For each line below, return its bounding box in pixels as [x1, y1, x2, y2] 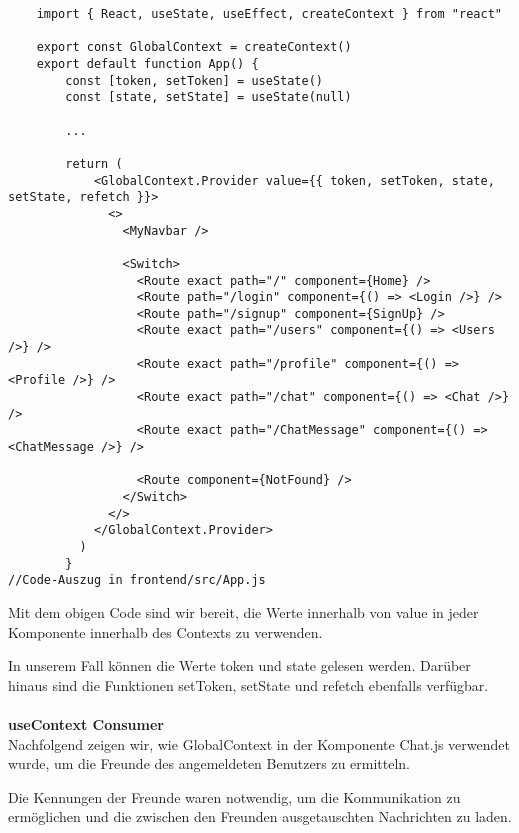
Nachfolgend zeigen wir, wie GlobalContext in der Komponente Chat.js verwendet [8, 733, 510, 754]
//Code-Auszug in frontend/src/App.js [8, 573, 266, 588]
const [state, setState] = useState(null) [65, 90, 352, 105]
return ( [65, 156, 123, 171]
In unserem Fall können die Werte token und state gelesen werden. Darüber [8, 655, 471, 676]
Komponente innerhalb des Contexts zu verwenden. [8, 621, 323, 642]
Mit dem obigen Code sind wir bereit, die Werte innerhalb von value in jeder [8, 601, 479, 622]
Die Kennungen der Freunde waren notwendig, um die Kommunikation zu [8, 786, 461, 807]
